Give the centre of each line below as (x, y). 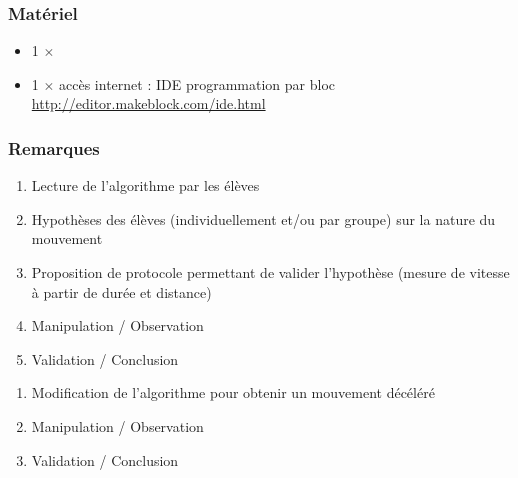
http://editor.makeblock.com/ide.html (148, 103)
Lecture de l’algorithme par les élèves (145, 185)
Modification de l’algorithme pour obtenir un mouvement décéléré (233, 392)
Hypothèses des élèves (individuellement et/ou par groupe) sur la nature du (263, 218)
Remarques (54, 147)
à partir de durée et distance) (121, 291)
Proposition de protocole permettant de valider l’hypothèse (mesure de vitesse (270, 272)
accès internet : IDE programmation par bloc (197, 83)
